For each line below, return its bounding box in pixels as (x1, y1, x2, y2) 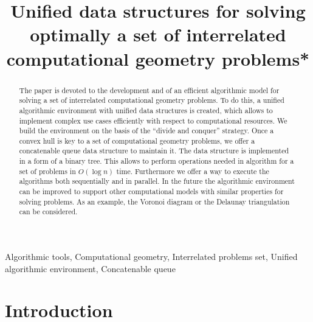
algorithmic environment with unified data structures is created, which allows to (19, 105, 273, 115)
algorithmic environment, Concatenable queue (5, 262, 176, 275)
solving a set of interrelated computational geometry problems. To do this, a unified (19, 95, 284, 105)
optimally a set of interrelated (30, 22, 286, 47)
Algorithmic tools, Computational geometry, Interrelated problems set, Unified (5, 250, 298, 263)
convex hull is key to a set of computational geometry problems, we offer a (19, 135, 255, 145)
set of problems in (19, 166, 76, 176)
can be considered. (19, 206, 78, 217)
